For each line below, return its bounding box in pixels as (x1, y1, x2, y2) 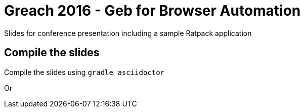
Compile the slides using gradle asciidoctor (4, 67, 165, 77)
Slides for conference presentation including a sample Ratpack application (4, 28, 252, 38)
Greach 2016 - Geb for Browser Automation (4, 2, 301, 19)
